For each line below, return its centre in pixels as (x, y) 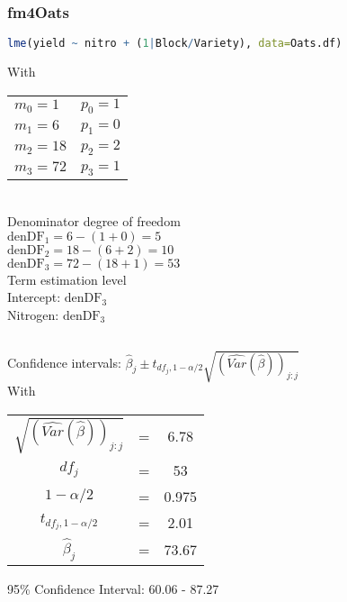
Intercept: (34, 297)
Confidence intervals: (64, 362)
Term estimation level (67, 279)
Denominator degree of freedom (94, 221)
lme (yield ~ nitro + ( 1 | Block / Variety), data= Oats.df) (175, 44)
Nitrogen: (33, 314)
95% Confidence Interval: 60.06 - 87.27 (113, 589)
